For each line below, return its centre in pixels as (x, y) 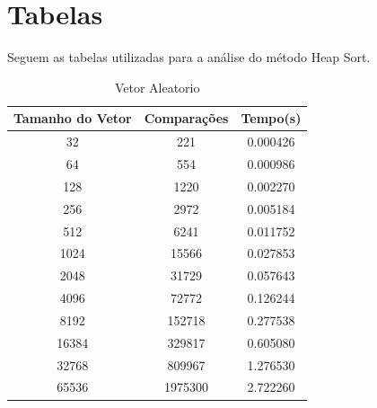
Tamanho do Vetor (73, 118)
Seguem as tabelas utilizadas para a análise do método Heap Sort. (189, 57)
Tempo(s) (271, 118)
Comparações (186, 118)
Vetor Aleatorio (157, 87)
